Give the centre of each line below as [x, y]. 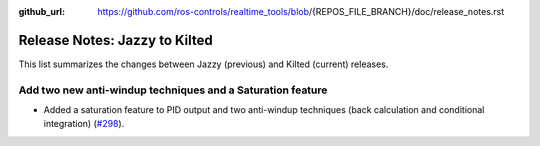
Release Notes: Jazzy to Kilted [116, 40]
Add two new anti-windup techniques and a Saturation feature [173, 90]
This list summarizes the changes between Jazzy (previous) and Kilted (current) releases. [203, 64]
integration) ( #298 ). [84, 124]
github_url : [41, 11]
